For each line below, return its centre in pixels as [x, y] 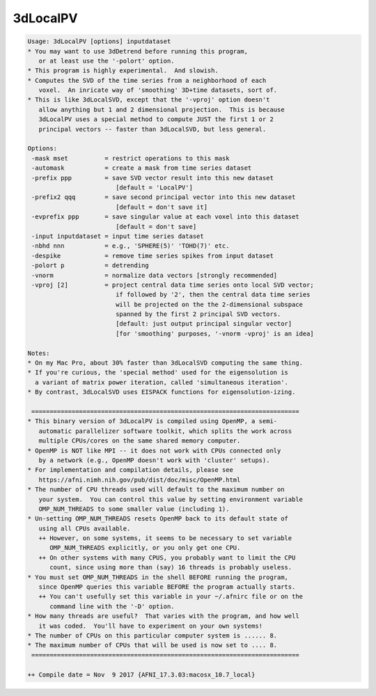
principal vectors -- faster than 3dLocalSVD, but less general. [152, 129]
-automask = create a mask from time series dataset [142, 168]
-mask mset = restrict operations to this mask [131, 158]
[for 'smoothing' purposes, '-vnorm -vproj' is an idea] [215, 333]
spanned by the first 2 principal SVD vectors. [198, 314]
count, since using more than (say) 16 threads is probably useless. [171, 568]
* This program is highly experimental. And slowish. [123, 71]
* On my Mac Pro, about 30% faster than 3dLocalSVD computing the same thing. [165, 363]
